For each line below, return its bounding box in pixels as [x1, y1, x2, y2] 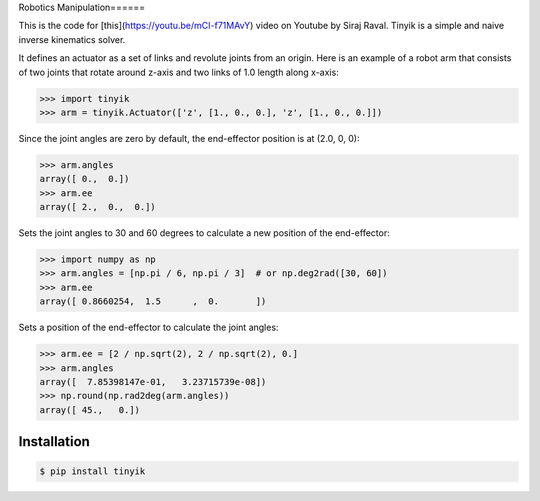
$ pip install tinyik [39, 466, 146, 477]
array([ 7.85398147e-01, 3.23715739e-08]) [39, 376, 267, 387]
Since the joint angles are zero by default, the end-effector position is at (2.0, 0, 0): [18, 132, 360, 144]
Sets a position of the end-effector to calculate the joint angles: [18, 321, 279, 334]
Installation [18, 433, 90, 450]
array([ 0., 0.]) [39, 173, 130, 185]
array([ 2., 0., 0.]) [39, 201, 157, 213]
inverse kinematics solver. [18, 33, 126, 45]
